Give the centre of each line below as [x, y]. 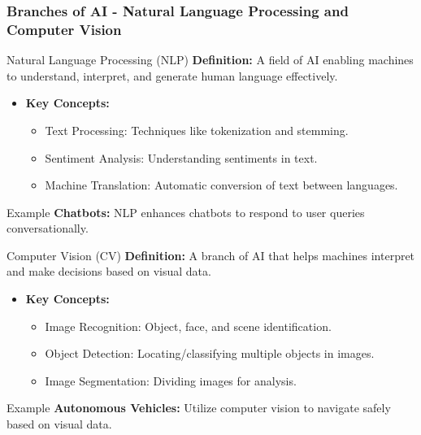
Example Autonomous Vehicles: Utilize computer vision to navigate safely [199, 408]
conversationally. [48, 228]
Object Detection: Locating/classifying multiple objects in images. [210, 353]
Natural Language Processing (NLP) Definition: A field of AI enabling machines [210, 60]
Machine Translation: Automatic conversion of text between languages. [221, 185]
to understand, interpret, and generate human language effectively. [172, 75]
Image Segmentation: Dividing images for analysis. [171, 380]
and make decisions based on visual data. [109, 271]
